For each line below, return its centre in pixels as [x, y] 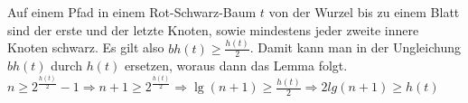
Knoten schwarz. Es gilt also [86, 47]
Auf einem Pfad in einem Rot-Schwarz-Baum [132, 12]
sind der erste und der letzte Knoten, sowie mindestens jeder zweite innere [213, 29]
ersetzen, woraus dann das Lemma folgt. [236, 66]
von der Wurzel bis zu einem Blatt [364, 12]
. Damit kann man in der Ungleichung [355, 47]
